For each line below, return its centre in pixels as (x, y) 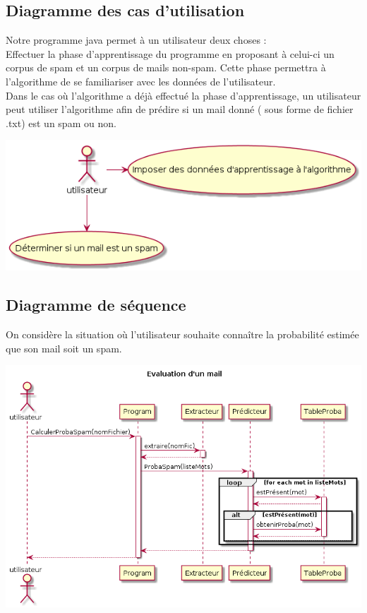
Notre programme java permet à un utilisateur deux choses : (136, 40)
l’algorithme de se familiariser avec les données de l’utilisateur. (141, 81)
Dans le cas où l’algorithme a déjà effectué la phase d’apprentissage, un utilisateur (183, 95)
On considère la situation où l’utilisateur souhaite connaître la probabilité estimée (182, 334)
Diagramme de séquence (96, 305)
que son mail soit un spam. (64, 348)
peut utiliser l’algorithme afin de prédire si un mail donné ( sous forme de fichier (180, 109)
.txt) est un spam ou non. (61, 123)
